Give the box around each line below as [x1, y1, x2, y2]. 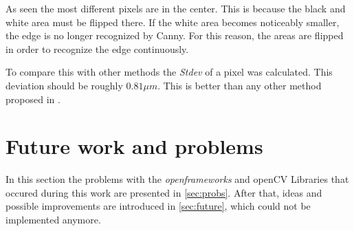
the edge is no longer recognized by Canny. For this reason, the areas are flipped [5, 28, 344, 43]
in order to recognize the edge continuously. [5, 41, 189, 56]
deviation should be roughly [5, 78, 123, 92]
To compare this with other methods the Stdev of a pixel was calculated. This [5, 65, 333, 79]
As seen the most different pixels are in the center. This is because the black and [5, 1, 346, 15]
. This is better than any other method [157, 78, 322, 92]
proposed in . [5, 91, 60, 106]
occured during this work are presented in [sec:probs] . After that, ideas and [5, 185, 322, 199]
